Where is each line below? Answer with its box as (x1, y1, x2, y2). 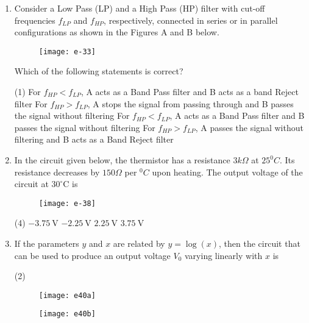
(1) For (14, 85, 41, 98)
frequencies (14, 13, 55, 26)
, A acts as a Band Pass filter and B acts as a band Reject (80, 85, 299, 98)
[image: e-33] (38, 47, 96, 56)
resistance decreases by (14, 165, 100, 178)
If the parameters (14, 237, 79, 250)
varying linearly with (185, 249, 263, 261)
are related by (113, 237, 165, 250)
